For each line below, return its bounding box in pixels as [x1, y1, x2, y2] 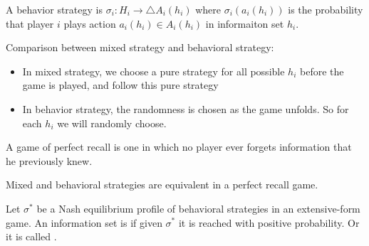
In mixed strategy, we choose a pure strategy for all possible [22, 63, 285, 78]
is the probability [288, 2, 363, 16]
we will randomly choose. [57, 115, 167, 130]
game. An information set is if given [6, 215, 162, 230]
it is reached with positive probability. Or [178, 215, 360, 230]
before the [300, 63, 344, 78]
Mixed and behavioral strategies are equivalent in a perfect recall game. [6, 177, 318, 192]
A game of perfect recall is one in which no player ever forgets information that [6, 139, 352, 154]
